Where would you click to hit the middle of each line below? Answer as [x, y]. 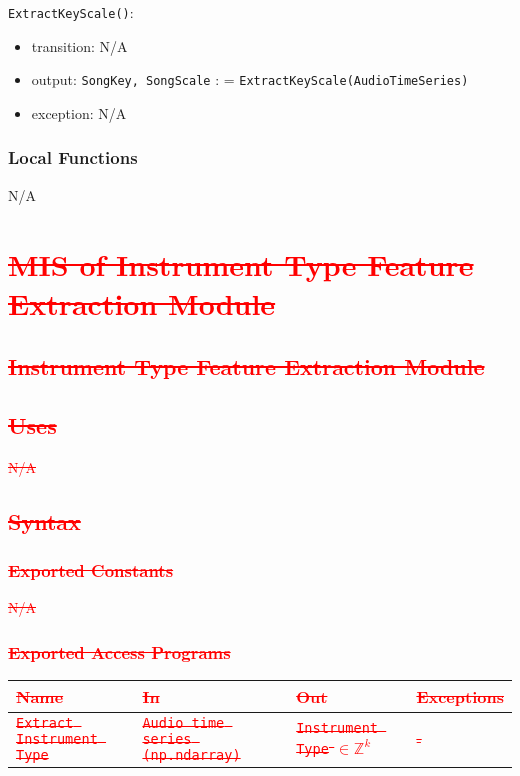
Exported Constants [91, 570]
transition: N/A [79, 45]
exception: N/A [79, 112]
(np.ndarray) [191, 755]
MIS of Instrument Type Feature [241, 263]
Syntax [44, 520]
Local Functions [73, 157]
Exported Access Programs [119, 651]
